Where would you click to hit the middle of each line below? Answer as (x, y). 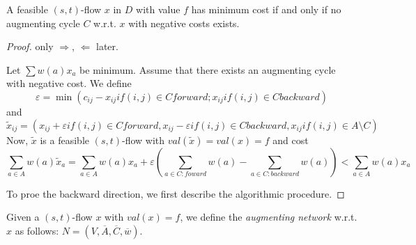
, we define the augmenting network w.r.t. (269, 217)
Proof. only (30, 46)
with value (158, 9)
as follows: (37, 230)
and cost (291, 140)
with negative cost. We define (69, 83)
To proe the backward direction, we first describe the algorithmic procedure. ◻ (176, 193)
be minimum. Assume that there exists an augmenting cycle (208, 69)
